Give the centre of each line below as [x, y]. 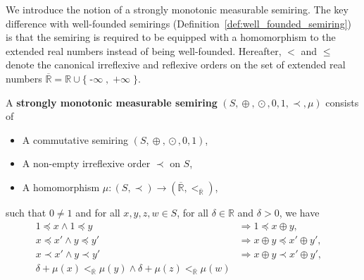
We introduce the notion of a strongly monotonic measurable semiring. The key [177, 9]
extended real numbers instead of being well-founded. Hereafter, [144, 50]
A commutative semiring [75, 139]
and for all [98, 212]
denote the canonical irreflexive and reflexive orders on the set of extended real [176, 65]
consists [342, 102]
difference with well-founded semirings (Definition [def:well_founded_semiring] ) [178, 23]
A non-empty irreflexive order [86, 163]
